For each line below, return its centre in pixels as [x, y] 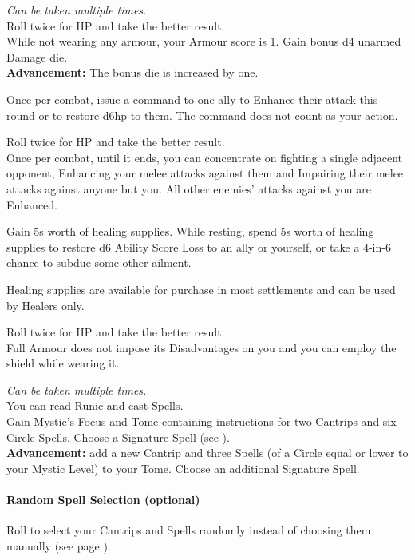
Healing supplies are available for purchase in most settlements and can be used [201, 289]
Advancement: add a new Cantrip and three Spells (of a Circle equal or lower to [207, 453]
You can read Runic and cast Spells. [95, 405]
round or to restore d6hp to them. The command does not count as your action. [202, 115]
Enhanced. [32, 204]
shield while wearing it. [63, 363]
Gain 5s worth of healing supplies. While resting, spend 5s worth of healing [190, 231]
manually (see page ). [59, 545]
